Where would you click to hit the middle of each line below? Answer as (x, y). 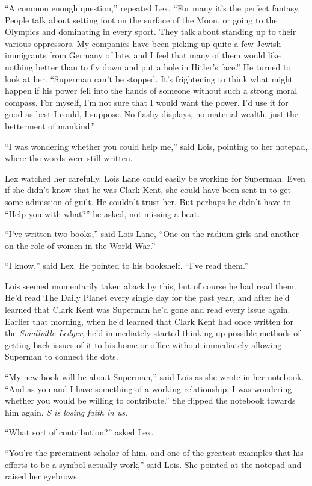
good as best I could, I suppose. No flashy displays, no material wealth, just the (151, 114)
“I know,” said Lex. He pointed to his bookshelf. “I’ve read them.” (127, 266)
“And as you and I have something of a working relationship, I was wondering (148, 388)
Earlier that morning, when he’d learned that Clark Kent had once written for (149, 321)
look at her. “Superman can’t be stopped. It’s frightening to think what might (149, 78)
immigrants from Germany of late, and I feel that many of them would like (143, 55)
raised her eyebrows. (42, 476)
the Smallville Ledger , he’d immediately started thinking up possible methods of (153, 333)
